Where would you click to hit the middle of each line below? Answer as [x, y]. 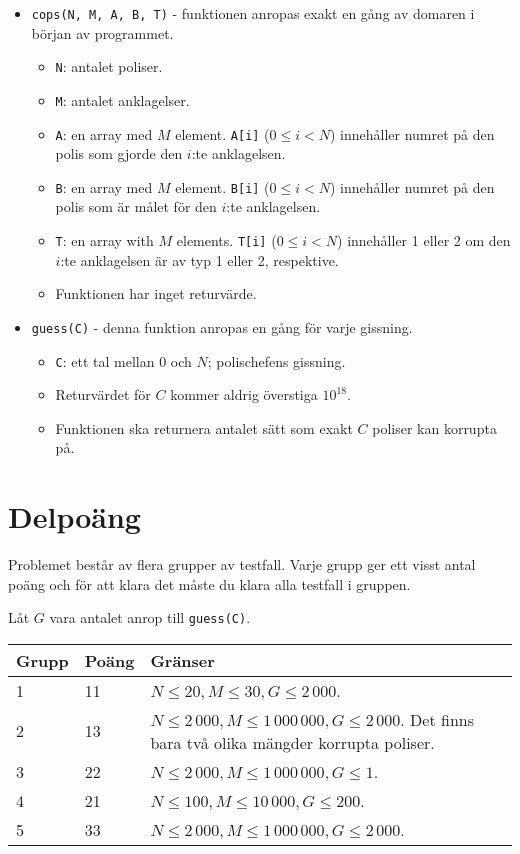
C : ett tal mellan [105, 360]
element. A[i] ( [222, 133]
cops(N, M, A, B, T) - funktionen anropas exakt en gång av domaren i [253, 13]
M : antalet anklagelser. [122, 99]
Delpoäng [74, 516]
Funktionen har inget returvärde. [156, 293]
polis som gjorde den [119, 153]
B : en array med [104, 186]
